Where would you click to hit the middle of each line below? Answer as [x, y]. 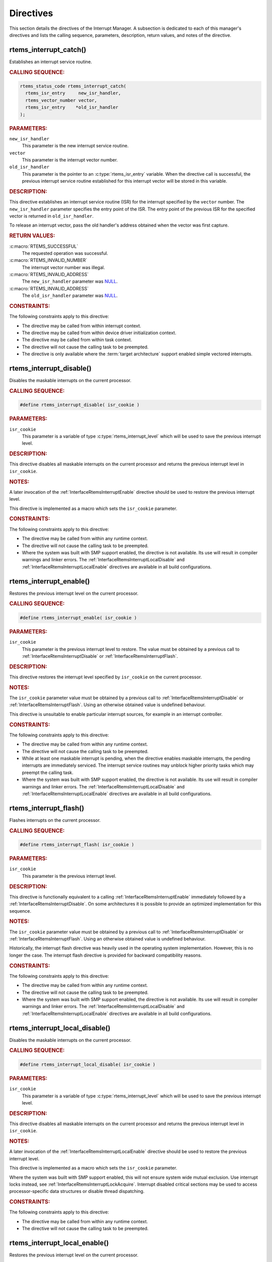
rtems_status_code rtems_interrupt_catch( [73, 86]
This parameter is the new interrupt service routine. [75, 146]
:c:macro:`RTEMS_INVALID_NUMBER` [48, 260]
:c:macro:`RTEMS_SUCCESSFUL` [44, 246]
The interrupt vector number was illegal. [63, 267]
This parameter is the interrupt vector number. [70, 160]
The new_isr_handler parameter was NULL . [70, 281]
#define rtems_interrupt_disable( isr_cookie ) [80, 405]
